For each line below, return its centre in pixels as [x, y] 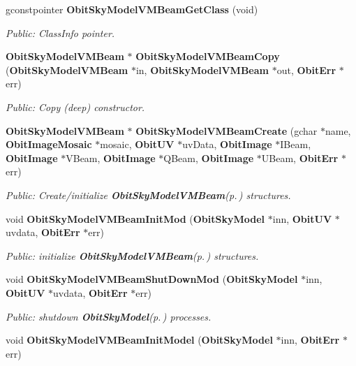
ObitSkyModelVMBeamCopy [208, 56]
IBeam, [296, 144]
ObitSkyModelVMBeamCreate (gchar [227, 130]
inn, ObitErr [310, 340]
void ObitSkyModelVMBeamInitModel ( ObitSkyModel [139, 340]
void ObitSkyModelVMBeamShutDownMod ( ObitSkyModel [152, 279]
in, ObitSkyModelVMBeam [202, 69]
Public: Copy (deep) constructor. [75, 107]
